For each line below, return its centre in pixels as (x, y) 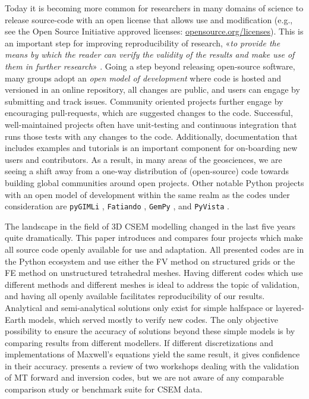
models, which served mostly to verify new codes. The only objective (153, 319)
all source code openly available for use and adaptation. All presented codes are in (154, 249)
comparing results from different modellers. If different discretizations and (139, 342)
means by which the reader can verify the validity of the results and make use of (150, 54)
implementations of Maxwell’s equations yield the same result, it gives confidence (152, 354)
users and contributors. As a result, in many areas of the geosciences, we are (144, 159)
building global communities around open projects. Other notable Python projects (154, 182)
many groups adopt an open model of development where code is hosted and (143, 78)
